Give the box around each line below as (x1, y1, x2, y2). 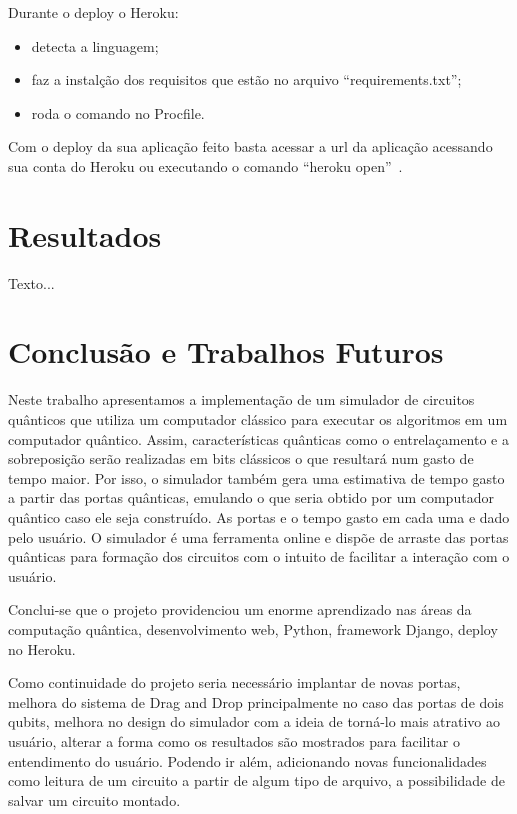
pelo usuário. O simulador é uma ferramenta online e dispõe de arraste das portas (8, 526, 509, 547)
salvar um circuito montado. (8, 789, 181, 810)
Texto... (8, 272, 55, 293)
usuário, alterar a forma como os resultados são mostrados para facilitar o (8, 730, 460, 751)
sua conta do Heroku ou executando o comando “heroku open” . (8, 155, 403, 176)
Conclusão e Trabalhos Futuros (8, 331, 444, 372)
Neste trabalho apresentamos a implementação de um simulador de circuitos (8, 389, 475, 410)
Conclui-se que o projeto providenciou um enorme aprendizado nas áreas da (8, 599, 472, 620)
